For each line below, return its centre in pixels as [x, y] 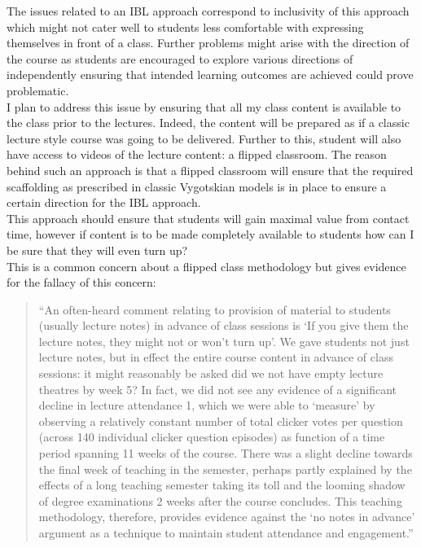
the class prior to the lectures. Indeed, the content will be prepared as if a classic [208, 123]
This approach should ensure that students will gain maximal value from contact [208, 218]
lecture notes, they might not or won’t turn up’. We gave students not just [224, 341]
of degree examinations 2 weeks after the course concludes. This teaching [220, 500]
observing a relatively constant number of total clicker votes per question [221, 421]
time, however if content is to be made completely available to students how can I [210, 234]
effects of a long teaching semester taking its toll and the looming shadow [222, 485]
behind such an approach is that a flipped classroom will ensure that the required [210, 170]
